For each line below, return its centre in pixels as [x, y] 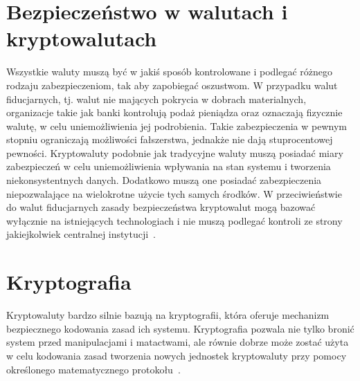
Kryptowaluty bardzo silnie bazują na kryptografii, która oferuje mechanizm [168, 315]
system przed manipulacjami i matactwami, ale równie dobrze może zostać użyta [178, 342]
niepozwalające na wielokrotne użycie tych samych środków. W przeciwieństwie [174, 193]
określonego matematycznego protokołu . [93, 369]
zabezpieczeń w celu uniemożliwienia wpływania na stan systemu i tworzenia [169, 166]
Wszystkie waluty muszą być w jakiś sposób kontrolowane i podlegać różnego [170, 72]
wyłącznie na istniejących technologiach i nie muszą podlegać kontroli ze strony [174, 220]
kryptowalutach [82, 38]
